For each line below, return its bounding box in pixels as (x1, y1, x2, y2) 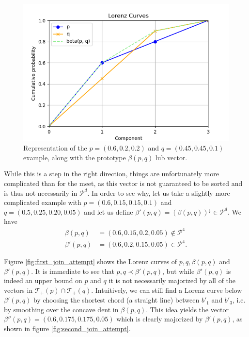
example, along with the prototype (23, 152, 126, 162)
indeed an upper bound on (4, 275, 82, 286)
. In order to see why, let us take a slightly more (87, 187, 230, 198)
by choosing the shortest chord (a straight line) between (33, 295, 200, 305)
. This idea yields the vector (146, 304, 229, 314)
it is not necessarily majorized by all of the (109, 275, 236, 286)
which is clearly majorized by (116, 314, 203, 324)
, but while (162, 266, 195, 276)
